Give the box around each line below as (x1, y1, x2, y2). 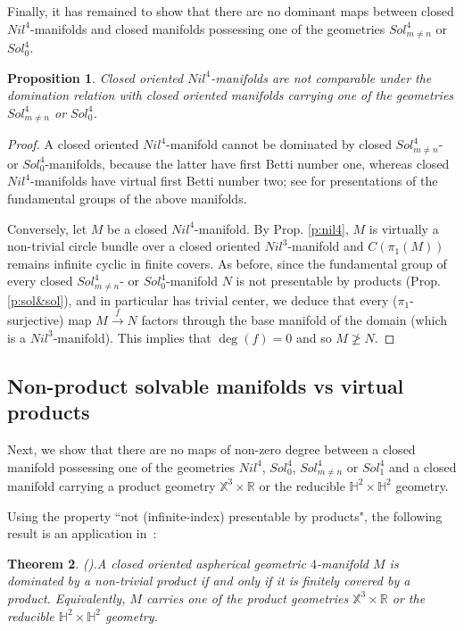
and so (295, 328, 332, 346)
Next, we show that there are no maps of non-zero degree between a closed (7, 439, 416, 458)
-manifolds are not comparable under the (211, 68, 432, 87)
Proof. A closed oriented (7, 135, 139, 154)
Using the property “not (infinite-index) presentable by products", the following (7, 506, 443, 525)
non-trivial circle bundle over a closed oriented (7, 237, 261, 255)
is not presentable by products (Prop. (236, 271, 441, 290)
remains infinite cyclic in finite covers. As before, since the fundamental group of (7, 253, 447, 272)
